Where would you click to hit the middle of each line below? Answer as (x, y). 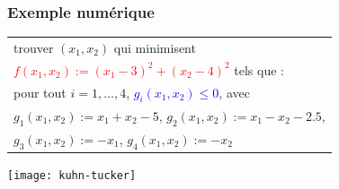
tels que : (259, 69)
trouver (34, 47)
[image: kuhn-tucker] (72, 176)
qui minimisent (155, 47)
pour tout (40, 92)
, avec (234, 92)
